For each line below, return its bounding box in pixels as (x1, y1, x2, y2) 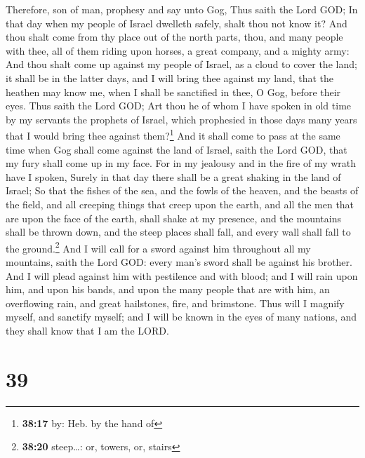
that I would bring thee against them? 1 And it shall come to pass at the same (6, 126, 340, 142)
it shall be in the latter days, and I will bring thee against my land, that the (6, 70, 333, 85)
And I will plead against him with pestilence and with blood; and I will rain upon (6, 268, 358, 283)
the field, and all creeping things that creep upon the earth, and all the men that (6, 196, 354, 211)
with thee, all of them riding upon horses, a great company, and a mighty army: (6, 43, 350, 58)
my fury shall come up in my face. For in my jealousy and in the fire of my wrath (6, 156, 357, 170)
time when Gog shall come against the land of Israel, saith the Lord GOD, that (6, 142, 347, 156)
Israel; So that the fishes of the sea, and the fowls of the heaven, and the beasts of (6, 183, 359, 198)
